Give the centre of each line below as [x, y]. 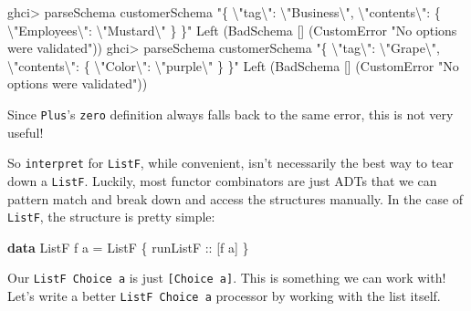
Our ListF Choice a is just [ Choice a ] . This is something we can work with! [227, 278]
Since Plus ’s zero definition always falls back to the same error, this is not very [230, 114]
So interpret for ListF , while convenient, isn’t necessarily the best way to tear [230, 163]
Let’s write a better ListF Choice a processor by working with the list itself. [224, 296]
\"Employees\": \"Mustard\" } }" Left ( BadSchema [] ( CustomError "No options [232, 30]
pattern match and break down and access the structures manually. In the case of [235, 198]
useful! [26, 132]
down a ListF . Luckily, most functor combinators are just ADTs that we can [222, 180]
